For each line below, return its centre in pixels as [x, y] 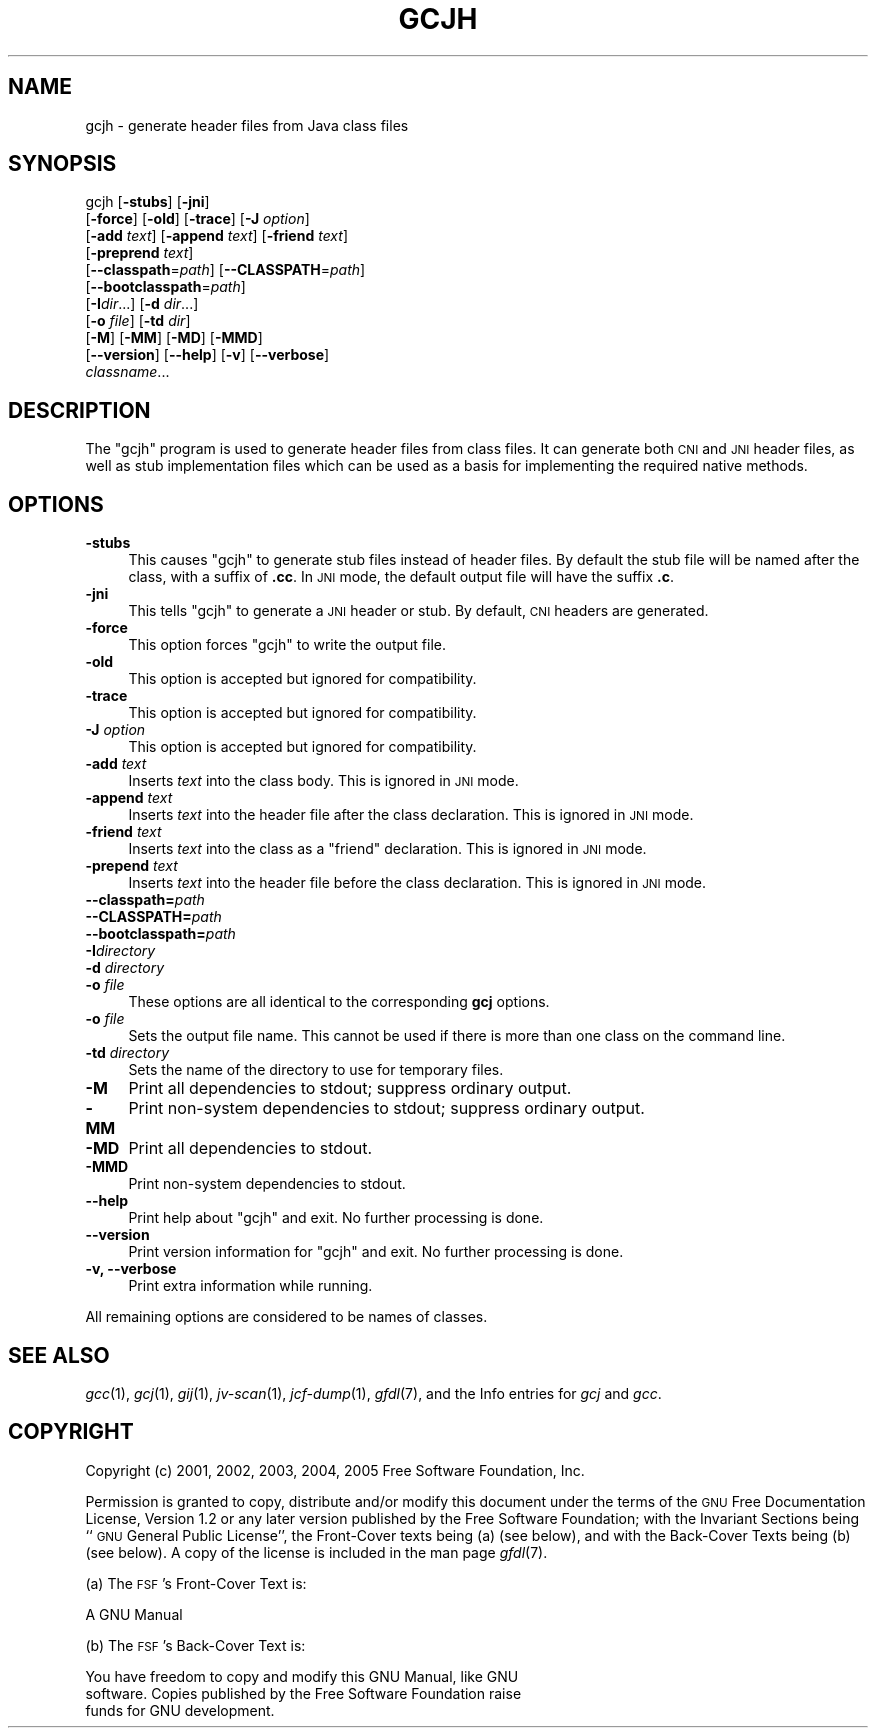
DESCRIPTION [79, 410]
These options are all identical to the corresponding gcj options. [339, 1002]
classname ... [127, 372]
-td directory [127, 1053]
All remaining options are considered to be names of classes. [286, 1317]
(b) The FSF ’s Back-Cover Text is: [195, 1645]
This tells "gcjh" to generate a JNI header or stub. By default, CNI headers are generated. [418, 611]
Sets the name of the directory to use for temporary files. [316, 1070]
